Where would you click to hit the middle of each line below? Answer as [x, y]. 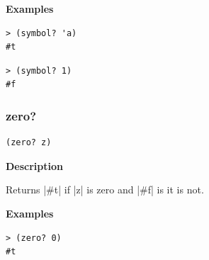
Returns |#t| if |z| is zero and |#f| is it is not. [105, 190]
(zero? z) [29, 143]
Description [35, 165]
